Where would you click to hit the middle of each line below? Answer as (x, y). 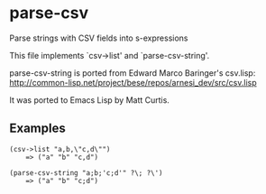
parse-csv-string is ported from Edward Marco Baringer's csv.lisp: (133, 73)
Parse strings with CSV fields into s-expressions (99, 38)
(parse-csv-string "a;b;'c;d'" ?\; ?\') (87, 173)
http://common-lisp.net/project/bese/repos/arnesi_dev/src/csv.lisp (133, 82)
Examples (37, 129)
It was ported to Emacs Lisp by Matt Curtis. (89, 100)
